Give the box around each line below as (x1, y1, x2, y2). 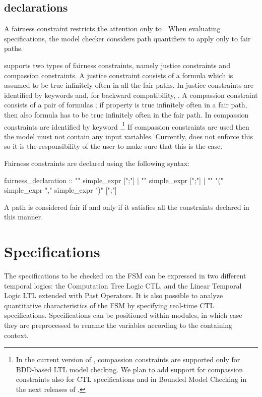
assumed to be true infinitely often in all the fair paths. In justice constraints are (4, 80, 253, 90)
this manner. (4, 211, 43, 222)
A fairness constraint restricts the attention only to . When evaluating (4, 23, 221, 34)
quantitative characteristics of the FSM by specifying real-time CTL (4, 300, 215, 310)
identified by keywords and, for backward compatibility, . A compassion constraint (4, 89, 258, 100)
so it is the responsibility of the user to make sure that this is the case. (4, 141, 223, 151)
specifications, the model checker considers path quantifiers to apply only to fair (4, 33, 251, 43)
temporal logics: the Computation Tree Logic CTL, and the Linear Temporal (4, 280, 242, 291)
